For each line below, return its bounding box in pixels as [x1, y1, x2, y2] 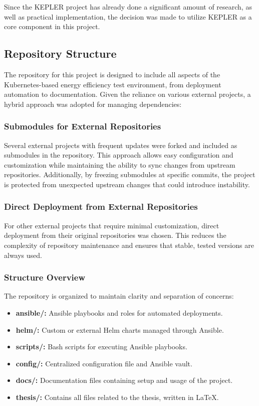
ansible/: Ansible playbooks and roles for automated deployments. [16, 307, 223, 318]
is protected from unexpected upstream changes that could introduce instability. [4, 179, 250, 189]
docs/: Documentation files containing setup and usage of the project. [16, 375, 233, 385]
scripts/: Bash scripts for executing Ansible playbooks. [16, 341, 187, 352]
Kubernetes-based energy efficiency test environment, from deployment [4, 79, 221, 89]
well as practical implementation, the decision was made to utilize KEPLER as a [4, 11, 252, 22]
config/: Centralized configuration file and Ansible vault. [16, 358, 192, 368]
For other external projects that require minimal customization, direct [4, 220, 219, 230]
